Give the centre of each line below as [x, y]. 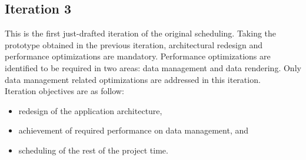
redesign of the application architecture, [90, 110]
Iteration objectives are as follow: [64, 91]
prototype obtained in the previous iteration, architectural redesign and [134, 44]
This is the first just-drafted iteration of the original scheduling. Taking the [141, 33]
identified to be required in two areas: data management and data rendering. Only [153, 67]
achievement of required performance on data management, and [134, 130]
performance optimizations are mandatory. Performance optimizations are [138, 56]
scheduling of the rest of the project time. [93, 150]
